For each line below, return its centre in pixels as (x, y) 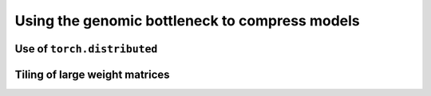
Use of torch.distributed (86, 49)
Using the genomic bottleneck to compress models (187, 21)
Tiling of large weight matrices (93, 74)
